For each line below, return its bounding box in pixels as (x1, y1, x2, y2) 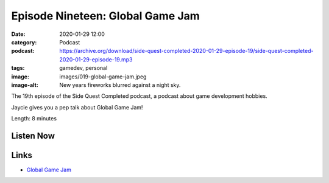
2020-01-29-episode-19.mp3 (59, 55, 133, 63)
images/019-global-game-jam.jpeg (59, 73, 147, 80)
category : (11, 38, 37, 46)
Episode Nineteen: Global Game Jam (11, 9, 200, 22)
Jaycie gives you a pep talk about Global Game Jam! (11, 103, 143, 111)
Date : (11, 30, 26, 38)
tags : (11, 64, 25, 72)
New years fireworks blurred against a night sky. (59, 81, 181, 88)
